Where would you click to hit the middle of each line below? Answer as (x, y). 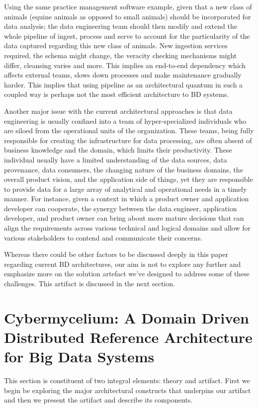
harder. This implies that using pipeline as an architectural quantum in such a (124, 84)
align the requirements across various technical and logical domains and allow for (128, 228)
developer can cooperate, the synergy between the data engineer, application (121, 208)
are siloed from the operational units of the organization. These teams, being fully (129, 130)
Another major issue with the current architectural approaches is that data (118, 111)
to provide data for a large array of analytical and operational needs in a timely (126, 189)
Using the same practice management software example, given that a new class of (128, 6)
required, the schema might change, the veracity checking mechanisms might (121, 55)
